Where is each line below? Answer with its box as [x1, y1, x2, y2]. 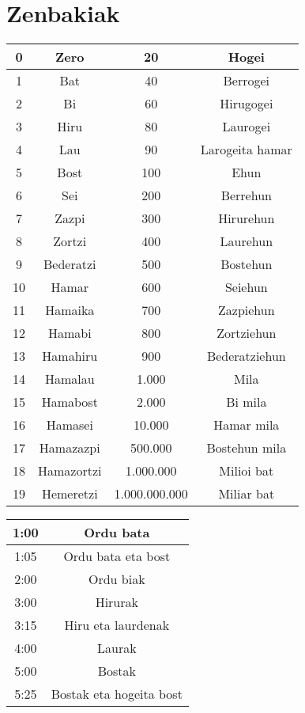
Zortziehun [217, 324, 277, 343]
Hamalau [44, 370, 95, 389]
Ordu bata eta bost [63, 547, 171, 566]
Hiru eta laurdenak [64, 616, 170, 635]
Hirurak [95, 593, 138, 612]
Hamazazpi [39, 438, 100, 457]
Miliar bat [218, 484, 275, 503]
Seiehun [224, 278, 268, 297]
